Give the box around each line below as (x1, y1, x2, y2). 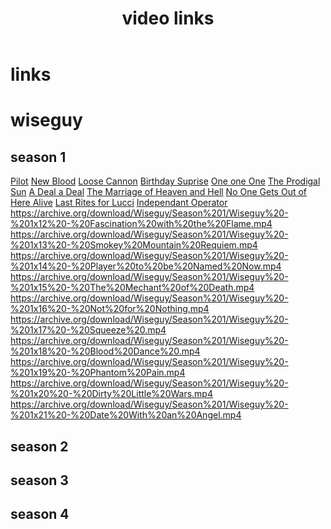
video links (121, 7, 215, 30)
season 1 (10, 148, 67, 166)
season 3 (10, 472, 69, 489)
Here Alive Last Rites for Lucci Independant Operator (10, 197, 228, 209)
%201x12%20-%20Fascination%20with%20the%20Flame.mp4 (10, 218, 273, 230)
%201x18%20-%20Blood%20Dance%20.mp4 (10, 345, 201, 357)
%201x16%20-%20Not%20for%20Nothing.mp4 (10, 303, 210, 315)
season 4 (10, 506, 70, 523)
